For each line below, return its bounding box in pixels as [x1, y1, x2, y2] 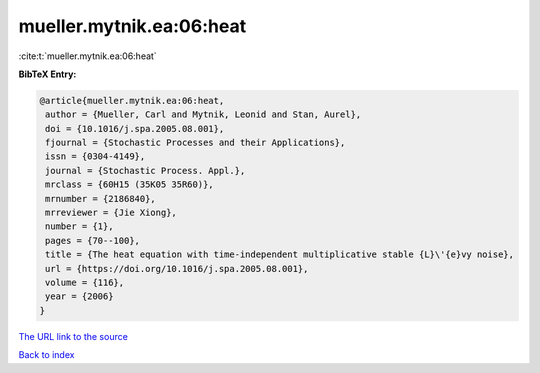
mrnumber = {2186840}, [45, 193, 157, 204]
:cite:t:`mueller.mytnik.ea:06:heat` [18, 50, 157, 62]
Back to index [18, 349, 75, 361]
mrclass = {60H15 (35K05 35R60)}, [45, 179, 214, 190]
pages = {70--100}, [45, 235, 140, 246]
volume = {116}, [45, 277, 125, 288]
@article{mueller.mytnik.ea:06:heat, [39, 95, 225, 106]
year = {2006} [45, 291, 114, 302]
